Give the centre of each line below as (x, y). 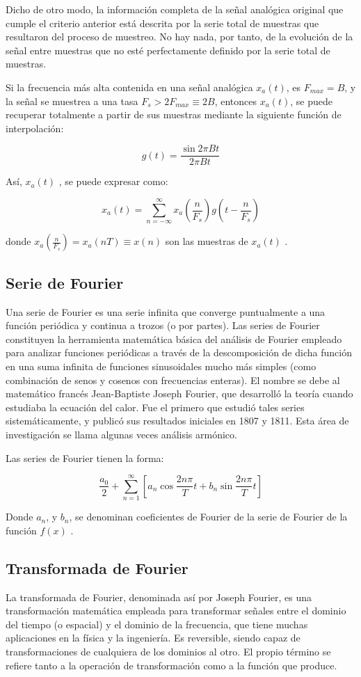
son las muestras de (207, 241)
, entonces (236, 101)
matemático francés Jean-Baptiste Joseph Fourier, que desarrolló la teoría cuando (179, 393)
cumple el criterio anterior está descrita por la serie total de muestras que (162, 23)
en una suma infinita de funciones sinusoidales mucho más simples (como (161, 366)
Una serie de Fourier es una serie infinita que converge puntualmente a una (166, 311)
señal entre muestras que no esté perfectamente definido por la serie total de (168, 50)
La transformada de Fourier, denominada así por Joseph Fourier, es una (159, 597)
